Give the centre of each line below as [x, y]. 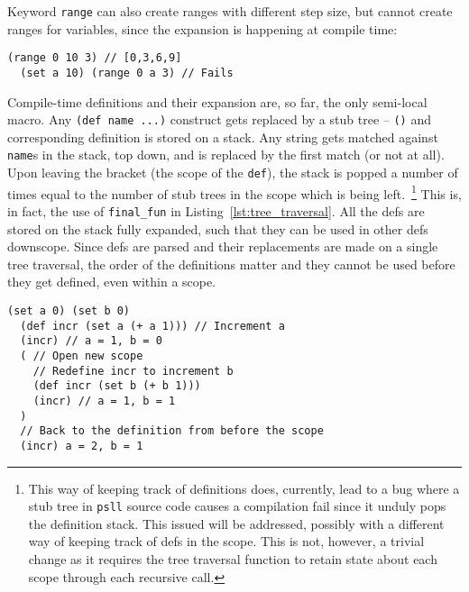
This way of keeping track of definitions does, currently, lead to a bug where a [244, 488]
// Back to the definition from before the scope [172, 431]
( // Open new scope [82, 355]
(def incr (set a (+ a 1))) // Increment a [152, 326]
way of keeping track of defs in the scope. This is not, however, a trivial [226, 541]
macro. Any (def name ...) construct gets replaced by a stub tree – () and [219, 119]
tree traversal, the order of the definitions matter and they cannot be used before [231, 264]
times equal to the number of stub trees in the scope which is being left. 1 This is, [234, 192]
